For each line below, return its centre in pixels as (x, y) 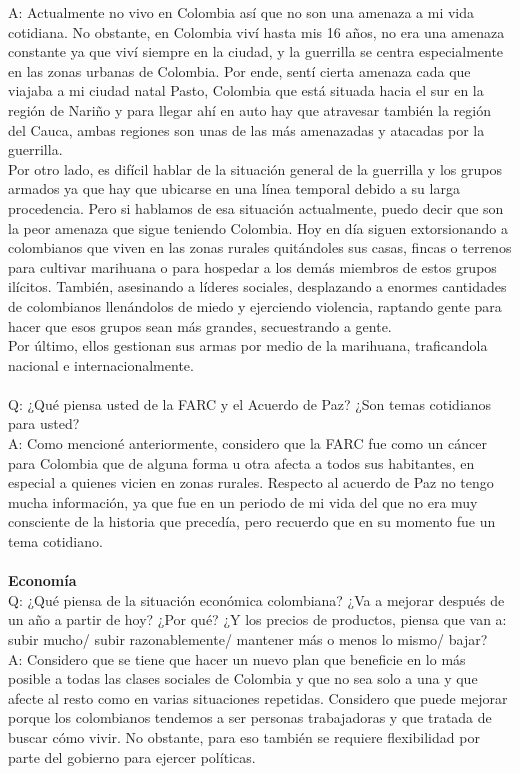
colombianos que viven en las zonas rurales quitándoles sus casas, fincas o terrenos (260, 247)
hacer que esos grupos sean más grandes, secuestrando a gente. (200, 325)
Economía (42, 580)
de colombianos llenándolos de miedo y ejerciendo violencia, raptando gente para (255, 305)
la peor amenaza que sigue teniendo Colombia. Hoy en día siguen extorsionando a (258, 227)
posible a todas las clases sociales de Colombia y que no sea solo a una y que (243, 678)
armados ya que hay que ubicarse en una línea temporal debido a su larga (234, 188)
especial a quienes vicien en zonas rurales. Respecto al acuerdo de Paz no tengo (251, 482)
